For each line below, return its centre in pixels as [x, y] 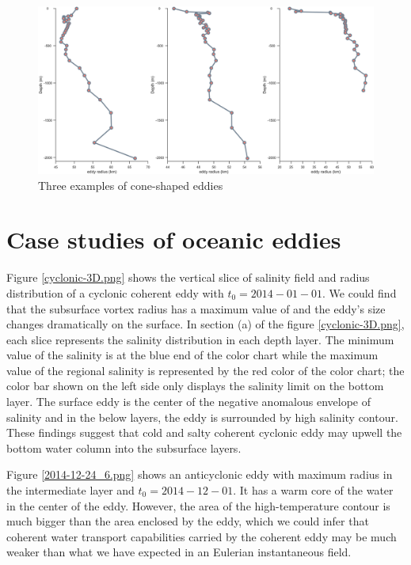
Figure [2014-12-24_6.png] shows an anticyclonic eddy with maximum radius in [200, 474]
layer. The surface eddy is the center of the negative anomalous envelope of [188, 402]
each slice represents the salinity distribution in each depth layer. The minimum [200, 339]
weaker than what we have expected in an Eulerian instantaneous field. [179, 552]
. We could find [360, 292]
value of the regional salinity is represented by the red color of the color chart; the [205, 370]
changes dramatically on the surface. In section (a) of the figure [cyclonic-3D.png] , [205, 324]
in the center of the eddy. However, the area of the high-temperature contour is [198, 505]
